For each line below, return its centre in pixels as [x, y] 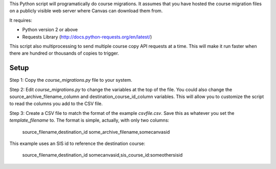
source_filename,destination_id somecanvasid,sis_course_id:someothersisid [102, 155]
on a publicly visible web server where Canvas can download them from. [86, 11]
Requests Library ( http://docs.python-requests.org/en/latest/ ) [87, 37]
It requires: [21, 20]
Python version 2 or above [50, 30]
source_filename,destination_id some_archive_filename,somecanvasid [96, 132]
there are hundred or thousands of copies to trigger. [64, 53]
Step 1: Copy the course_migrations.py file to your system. [71, 80]
